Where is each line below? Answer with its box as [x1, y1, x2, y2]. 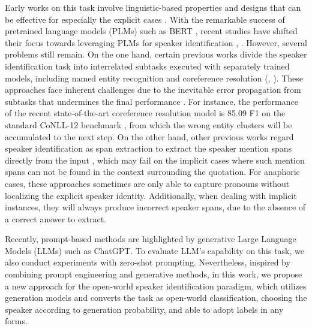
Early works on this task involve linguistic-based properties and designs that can [5, 1, 301, 13]
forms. [5, 315, 28, 327]
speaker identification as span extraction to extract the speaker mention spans [5, 142, 292, 155]
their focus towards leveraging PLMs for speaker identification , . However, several [5, 36, 307, 49]
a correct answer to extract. [5, 212, 106, 225]
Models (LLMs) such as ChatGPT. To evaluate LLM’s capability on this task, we [5, 244, 304, 256]
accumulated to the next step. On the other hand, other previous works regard [5, 130, 294, 143]
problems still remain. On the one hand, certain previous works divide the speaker [5, 48, 307, 61]
